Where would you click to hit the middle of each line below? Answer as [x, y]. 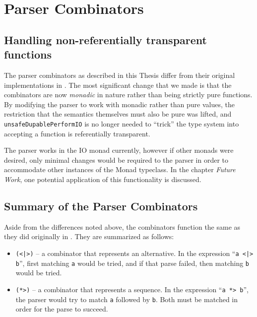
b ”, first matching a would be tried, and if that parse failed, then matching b [132, 263]
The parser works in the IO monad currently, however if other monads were [119, 150]
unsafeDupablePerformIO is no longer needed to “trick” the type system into [122, 123]
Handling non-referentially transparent [105, 39]
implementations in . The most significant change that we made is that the [118, 85]
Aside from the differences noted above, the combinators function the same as [122, 226]
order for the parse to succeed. [62, 309]
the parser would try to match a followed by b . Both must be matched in [127, 299]
